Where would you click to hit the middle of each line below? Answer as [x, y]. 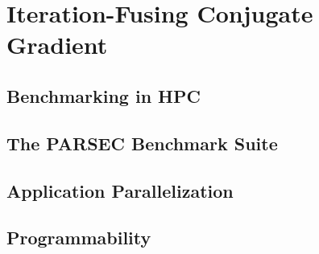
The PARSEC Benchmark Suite [142, 143]
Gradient [57, 45]
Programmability [79, 238]
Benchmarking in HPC [104, 95]
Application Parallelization [120, 190]
